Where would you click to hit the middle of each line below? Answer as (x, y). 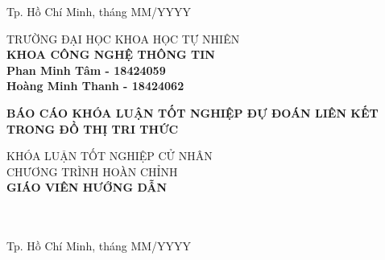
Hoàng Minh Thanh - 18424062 (95, 86)
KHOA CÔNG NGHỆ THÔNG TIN (111, 54)
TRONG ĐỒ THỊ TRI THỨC (93, 128)
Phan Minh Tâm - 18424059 (86, 70)
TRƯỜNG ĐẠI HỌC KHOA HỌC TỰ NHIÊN (123, 38)
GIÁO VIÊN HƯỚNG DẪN (87, 187)
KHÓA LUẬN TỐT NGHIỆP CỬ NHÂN (110, 156)
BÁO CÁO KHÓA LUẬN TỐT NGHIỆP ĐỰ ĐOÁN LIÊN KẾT (192, 112)
